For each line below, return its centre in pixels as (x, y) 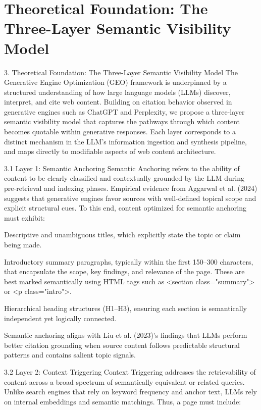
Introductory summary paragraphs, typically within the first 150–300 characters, (129, 261)
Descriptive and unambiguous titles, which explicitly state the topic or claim (122, 235)
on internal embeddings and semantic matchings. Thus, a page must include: (123, 401)
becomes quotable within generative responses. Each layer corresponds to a (120, 132)
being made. (23, 244)
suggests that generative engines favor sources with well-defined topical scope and (130, 198)
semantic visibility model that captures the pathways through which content (122, 121)
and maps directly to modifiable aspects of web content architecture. (110, 151)
